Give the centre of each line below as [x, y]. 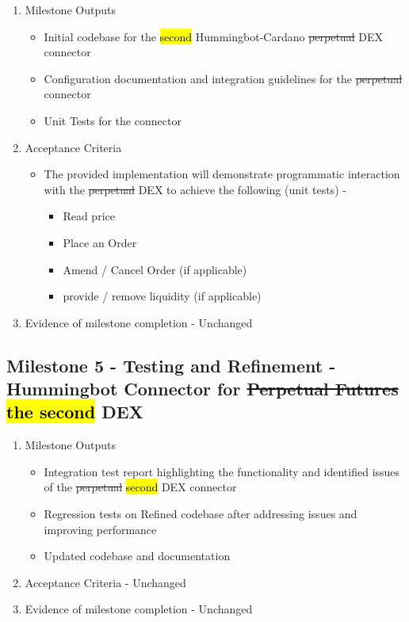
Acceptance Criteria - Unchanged [105, 582]
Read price [89, 216]
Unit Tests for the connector [113, 120]
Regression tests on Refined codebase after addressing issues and [201, 514]
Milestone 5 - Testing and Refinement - [171, 365]
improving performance [100, 529]
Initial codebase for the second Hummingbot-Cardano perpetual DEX [213, 36]
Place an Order [100, 242]
